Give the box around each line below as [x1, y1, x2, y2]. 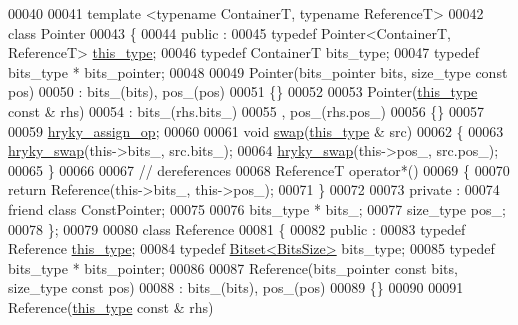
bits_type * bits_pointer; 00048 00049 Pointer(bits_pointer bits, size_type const [8, 61, 508, 82]
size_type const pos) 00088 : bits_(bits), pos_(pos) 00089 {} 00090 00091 [8, 277, 464, 298]
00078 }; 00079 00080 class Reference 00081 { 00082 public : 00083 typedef [8, 218, 466, 239]
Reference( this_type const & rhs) [8, 296, 214, 317]
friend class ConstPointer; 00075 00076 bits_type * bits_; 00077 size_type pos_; [8, 198, 506, 219]
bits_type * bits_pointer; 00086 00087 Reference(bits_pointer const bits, [8, 257, 458, 278]
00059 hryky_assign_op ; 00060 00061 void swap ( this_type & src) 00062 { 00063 [8, 120, 504, 141]
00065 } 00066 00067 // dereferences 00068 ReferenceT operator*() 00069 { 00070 [8, 159, 510, 180]
